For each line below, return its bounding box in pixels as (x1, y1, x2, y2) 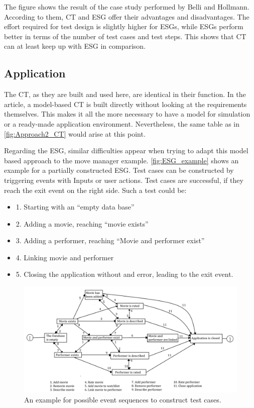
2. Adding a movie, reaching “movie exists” (16, 218, 149, 229)
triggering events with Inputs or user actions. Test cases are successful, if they (4, 174, 243, 185)
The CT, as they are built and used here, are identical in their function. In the (4, 89, 246, 99)
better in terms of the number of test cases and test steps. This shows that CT (4, 31, 246, 41)
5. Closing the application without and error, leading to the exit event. (16, 269, 233, 279)
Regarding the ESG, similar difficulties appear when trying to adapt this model (4, 145, 248, 156)
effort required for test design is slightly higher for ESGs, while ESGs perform (4, 21, 243, 32)
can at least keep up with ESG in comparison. (4, 41, 146, 51)
